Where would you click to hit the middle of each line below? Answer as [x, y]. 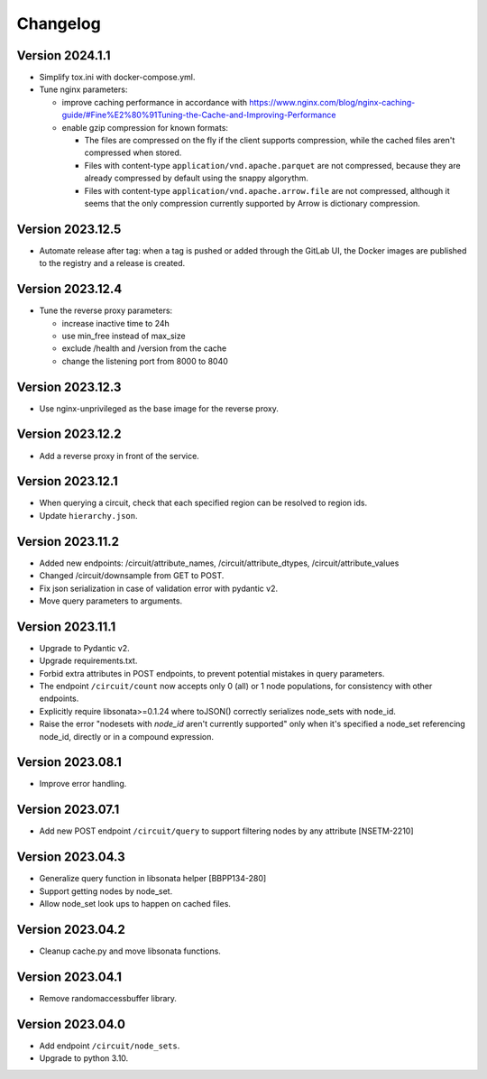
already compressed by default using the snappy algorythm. [196, 178]
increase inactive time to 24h [116, 323]
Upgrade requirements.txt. [88, 661]
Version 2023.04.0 [71, 1024]
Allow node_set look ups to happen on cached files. [135, 904]
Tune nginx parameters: [83, 89]
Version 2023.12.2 [69, 434]
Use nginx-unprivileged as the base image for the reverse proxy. [159, 408]
